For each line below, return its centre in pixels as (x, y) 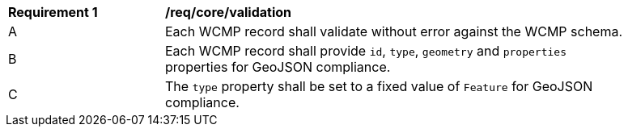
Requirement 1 (53, 12)
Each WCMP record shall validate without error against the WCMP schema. (394, 31)
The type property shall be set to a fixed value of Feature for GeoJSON (379, 86)
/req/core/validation (228, 12)
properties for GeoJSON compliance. (278, 67)
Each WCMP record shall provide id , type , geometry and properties (366, 51)
